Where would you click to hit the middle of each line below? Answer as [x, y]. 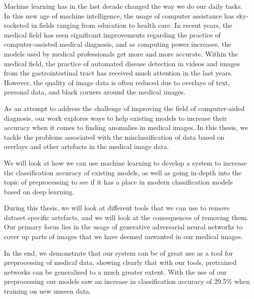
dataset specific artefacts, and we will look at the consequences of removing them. [126, 217]
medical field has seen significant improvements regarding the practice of [112, 34]
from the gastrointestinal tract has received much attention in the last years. [118, 73]
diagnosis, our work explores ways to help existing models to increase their [116, 118]
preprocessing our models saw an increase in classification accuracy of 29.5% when [127, 281]
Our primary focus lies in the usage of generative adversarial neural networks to [123, 227]
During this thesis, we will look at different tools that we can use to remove [117, 208]
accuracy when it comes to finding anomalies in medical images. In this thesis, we [126, 127]
